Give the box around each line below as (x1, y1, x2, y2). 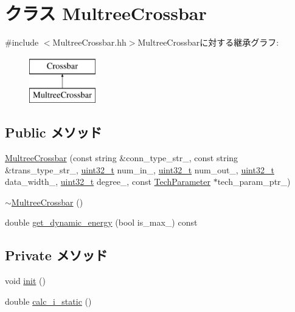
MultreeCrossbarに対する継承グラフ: (137, 36, 279, 49)
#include (5, 36, 39, 49)
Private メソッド (5, 246, 108, 265)
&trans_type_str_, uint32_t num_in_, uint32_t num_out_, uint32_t (5, 163, 274, 176)
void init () (5, 274, 46, 287)
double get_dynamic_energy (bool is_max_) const (5, 216, 198, 229)
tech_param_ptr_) (217, 175, 291, 188)
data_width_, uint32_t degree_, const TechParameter (5, 175, 210, 188)
